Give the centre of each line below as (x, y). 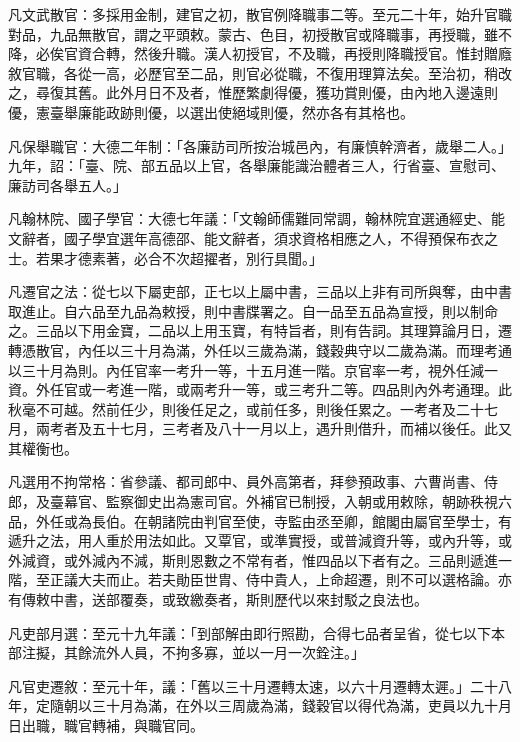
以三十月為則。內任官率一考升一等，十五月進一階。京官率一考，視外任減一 (253, 369)
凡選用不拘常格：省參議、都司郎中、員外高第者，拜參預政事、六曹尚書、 (246, 481)
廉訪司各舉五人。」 (67, 184)
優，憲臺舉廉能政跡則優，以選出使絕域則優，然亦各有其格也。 (211, 111)
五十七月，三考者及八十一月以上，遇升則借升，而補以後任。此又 (301, 428)
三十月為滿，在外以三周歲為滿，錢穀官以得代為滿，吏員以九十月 (301, 705)
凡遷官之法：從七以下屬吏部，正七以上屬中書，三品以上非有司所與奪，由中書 (260, 291)
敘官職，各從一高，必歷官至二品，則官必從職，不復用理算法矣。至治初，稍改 (260, 72)
